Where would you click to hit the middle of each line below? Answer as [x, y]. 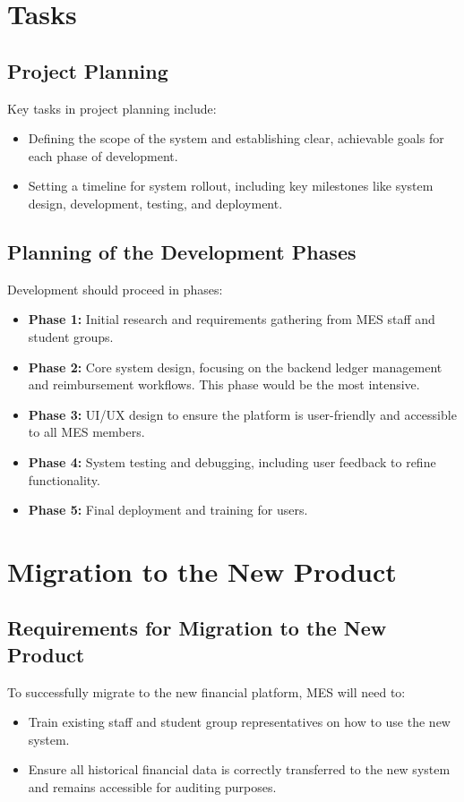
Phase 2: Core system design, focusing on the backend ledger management [235, 367]
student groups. [71, 336]
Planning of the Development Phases [182, 251]
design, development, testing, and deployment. [155, 203]
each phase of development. [103, 155]
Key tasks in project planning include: [112, 108]
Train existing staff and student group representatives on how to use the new [239, 722]
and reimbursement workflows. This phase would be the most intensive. [224, 384]
